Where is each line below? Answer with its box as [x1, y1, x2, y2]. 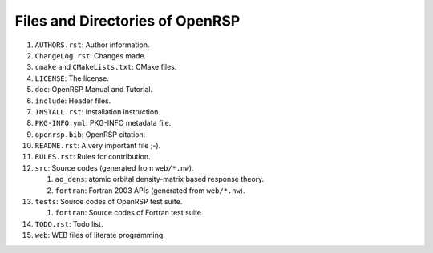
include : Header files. [34, 96, 111, 106]
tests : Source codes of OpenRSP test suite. [34, 197, 183, 207]
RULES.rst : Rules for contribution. [34, 152, 151, 162]
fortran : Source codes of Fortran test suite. [55, 208, 204, 218]
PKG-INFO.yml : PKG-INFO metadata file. [34, 118, 172, 128]
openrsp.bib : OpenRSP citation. [34, 129, 146, 139]
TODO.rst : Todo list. [34, 219, 103, 228]
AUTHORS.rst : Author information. [34, 40, 150, 50]
